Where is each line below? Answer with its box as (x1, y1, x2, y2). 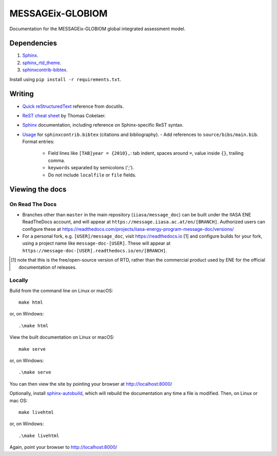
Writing (9, 90, 34, 98)
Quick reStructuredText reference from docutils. (22, 103, 124, 109)
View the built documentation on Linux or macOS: (9, 334, 115, 341)
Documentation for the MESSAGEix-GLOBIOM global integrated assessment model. (9, 26, 186, 32)
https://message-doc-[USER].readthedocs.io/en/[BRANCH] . (22, 247, 167, 253)
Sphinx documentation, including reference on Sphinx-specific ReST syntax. (22, 122, 184, 128)
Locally (9, 277, 28, 284)
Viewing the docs (9, 185, 67, 194)
